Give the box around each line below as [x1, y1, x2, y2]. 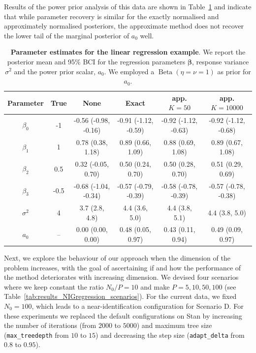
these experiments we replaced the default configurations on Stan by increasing [4, 310, 242, 321]
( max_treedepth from [4, 329, 69, 340]
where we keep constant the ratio [4, 281, 104, 292]
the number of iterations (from [4, 320, 96, 330]
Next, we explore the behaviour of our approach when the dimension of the [4, 253, 230, 263]
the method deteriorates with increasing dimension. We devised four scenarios [4, 272, 239, 282]
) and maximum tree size [136, 320, 212, 330]
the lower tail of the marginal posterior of [4, 30, 129, 40]
